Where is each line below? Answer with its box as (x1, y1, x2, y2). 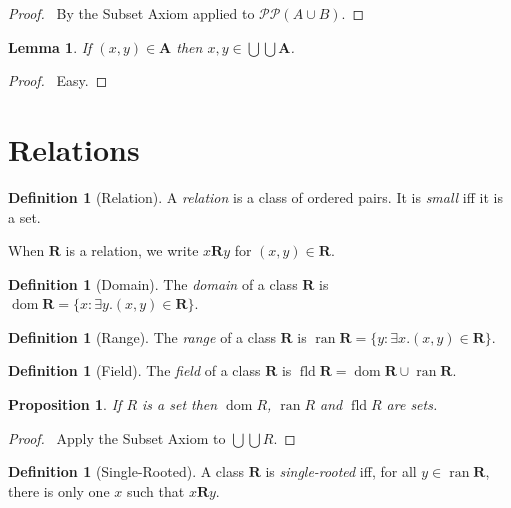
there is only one (8, 480, 110, 501)
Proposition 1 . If (8, 394, 122, 415)
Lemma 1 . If (8, 36, 92, 57)
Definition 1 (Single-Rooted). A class (8, 461, 245, 482)
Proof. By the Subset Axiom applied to (8, 3, 255, 23)
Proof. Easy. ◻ (8, 70, 108, 91)
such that (126, 480, 185, 501)
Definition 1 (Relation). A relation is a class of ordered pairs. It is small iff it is (8, 186, 503, 207)
